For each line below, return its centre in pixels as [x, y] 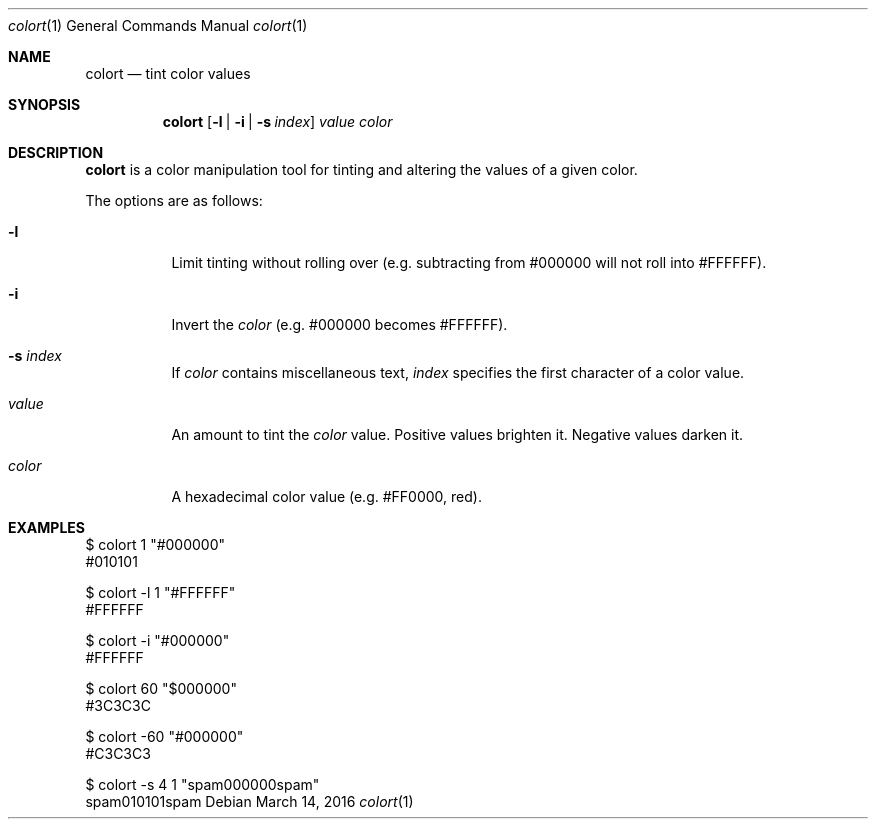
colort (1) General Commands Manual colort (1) [158, 25]
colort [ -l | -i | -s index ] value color [277, 121]
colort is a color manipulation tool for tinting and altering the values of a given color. [361, 169]
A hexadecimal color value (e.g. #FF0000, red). [326, 496]
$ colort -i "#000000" [157, 640]
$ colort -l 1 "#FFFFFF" [160, 592]
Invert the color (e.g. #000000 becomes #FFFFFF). [339, 324]
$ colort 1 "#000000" [155, 544]
